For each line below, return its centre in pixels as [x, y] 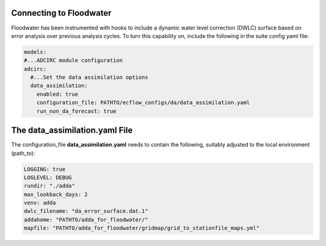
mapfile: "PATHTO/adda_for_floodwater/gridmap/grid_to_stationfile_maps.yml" [142, 228]
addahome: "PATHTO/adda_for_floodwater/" [86, 219]
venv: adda [40, 203]
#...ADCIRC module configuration [73, 61]
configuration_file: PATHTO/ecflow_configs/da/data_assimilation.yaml [143, 103]
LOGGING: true [45, 169]
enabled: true [57, 94]
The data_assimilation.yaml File [72, 131]
